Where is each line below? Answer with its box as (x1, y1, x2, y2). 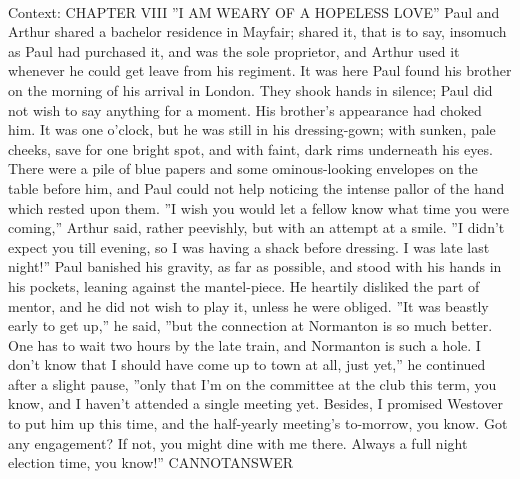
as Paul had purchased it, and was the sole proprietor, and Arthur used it (8, 40, 460, 61)
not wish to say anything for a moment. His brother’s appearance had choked (8, 99, 482, 120)
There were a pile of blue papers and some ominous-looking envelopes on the (8, 158, 478, 179)
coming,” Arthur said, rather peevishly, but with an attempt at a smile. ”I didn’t (8, 217, 505, 238)
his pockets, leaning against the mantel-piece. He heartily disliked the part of (8, 275, 480, 296)
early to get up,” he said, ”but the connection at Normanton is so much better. (8, 315, 493, 336)
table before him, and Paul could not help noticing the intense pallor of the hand (8, 177, 505, 198)
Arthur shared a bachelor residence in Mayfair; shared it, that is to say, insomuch (8, 21, 507, 42)
